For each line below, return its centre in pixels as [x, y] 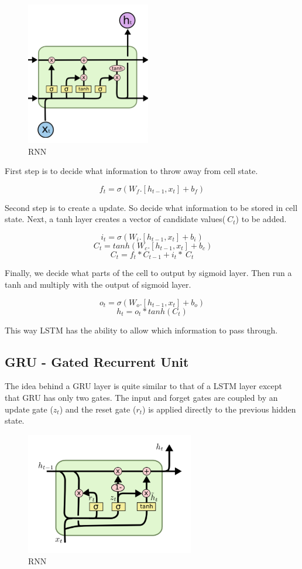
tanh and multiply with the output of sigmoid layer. [98, 284]
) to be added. [261, 219]
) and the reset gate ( [98, 409]
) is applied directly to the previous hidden [219, 409]
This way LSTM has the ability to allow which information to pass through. [141, 330]
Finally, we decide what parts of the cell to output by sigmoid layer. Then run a [148, 273]
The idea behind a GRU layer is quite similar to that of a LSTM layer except [144, 386]
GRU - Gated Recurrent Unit [97, 361]
